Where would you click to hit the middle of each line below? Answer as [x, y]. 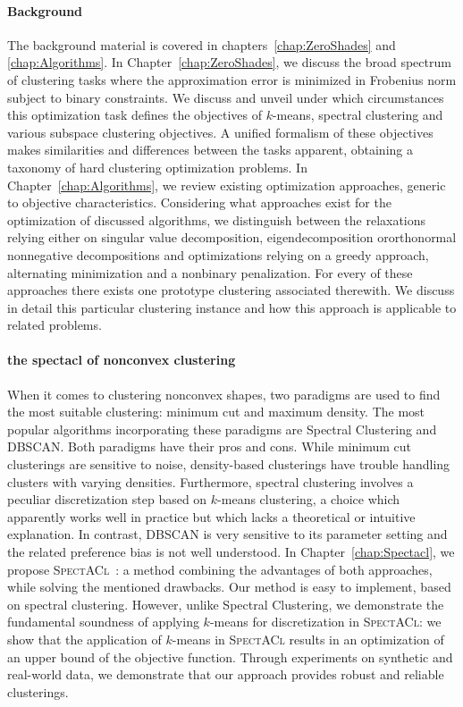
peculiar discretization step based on [107, 499]
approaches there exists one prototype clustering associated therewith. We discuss [231, 290]
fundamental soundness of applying [103, 622]
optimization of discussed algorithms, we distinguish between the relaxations [217, 219]
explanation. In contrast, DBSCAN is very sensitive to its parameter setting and [227, 534]
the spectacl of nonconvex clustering [122, 360]
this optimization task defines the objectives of [135, 115]
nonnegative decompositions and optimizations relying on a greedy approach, [218, 254]
